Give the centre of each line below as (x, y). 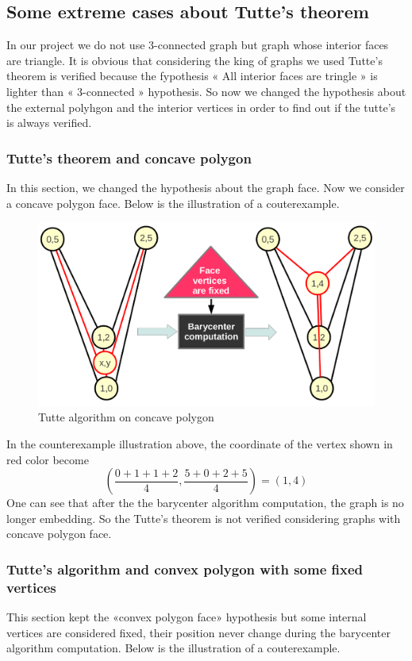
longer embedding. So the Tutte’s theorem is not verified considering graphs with (204, 518)
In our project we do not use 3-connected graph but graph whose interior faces (198, 45)
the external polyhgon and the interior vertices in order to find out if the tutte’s (201, 107)
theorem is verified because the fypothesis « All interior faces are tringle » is (192, 76)
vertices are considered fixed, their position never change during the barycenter (198, 632)
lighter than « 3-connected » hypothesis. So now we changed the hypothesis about (206, 91)
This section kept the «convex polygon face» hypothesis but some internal (187, 617)
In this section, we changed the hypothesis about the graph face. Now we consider (206, 187)
